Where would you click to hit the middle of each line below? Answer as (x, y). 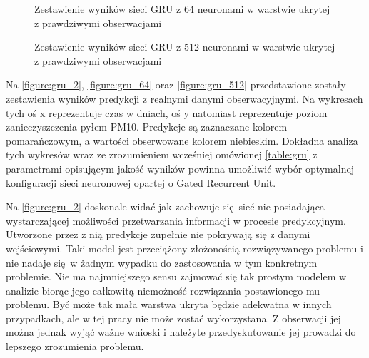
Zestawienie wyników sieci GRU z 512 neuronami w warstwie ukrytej (185, 47)
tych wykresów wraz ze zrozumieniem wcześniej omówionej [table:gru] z (162, 154)
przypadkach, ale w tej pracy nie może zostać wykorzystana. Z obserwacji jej (173, 318)
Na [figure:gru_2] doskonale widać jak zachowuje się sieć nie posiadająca (165, 206)
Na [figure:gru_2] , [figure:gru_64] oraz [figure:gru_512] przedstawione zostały (176, 85)
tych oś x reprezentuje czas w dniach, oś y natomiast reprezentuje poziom (167, 112)
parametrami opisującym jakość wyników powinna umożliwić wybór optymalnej (180, 168)
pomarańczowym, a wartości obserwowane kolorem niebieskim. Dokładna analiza (182, 140)
